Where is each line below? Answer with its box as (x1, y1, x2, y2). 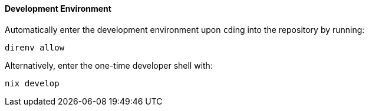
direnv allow (5, 42, 65, 52)
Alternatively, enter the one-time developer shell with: (5, 60, 213, 70)
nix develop (5, 78, 60, 88)
